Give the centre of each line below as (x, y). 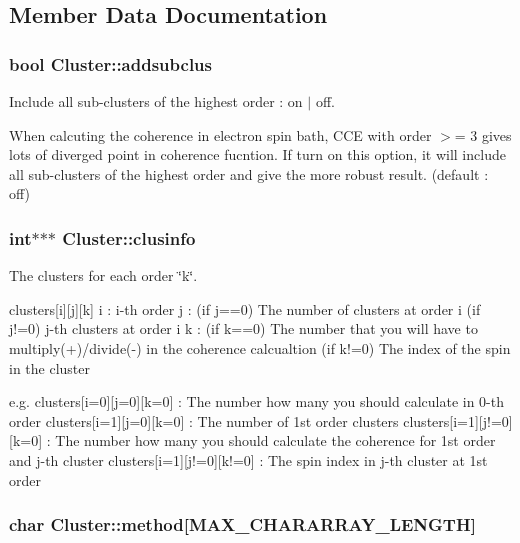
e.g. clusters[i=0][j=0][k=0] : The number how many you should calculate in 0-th (256, 401)
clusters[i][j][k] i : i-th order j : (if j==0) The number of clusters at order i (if (245, 308)
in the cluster (50, 367)
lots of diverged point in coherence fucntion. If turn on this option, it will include (257, 154)
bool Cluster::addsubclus (110, 63)
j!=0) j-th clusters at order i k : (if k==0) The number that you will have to (243, 328)
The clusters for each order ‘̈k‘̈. (103, 275)
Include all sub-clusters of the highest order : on (156, 101)
